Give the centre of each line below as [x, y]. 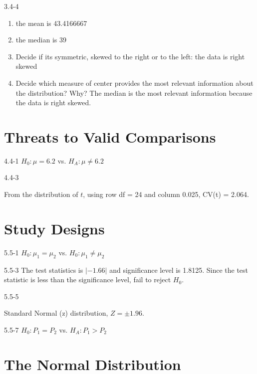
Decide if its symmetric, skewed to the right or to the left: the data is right [130, 56]
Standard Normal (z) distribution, [56, 313]
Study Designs [54, 228]
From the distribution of [41, 194]
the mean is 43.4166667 [51, 23]
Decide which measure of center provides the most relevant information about [134, 83]
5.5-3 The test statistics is [44, 270]
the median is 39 [41, 40]
